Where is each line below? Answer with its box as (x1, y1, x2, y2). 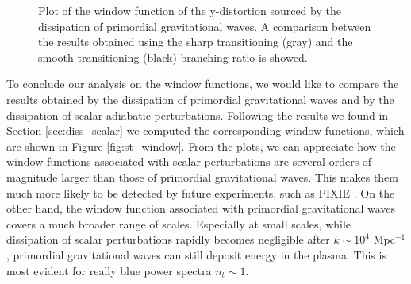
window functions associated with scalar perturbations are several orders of (6, 153, 372, 170)
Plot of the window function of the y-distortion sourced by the (38, 2, 341, 18)
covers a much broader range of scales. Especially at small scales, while (6, 215, 351, 232)
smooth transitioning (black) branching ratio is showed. (38, 48, 308, 65)
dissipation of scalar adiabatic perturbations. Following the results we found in (6, 106, 389, 123)
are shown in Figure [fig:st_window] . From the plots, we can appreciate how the (6, 137, 396, 154)
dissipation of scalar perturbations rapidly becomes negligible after (6, 231, 330, 248)
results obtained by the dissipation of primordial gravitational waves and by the (6, 90, 394, 107)
